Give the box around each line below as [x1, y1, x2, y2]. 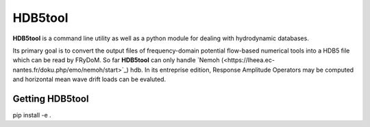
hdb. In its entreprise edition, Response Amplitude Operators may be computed [130, 66, 354, 74]
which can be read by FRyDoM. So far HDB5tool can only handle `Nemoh [12, 56, 220, 64]
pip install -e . [12, 111, 51, 119]
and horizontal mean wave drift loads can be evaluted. [12, 75, 166, 83]
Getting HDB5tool [12, 93, 89, 104]
